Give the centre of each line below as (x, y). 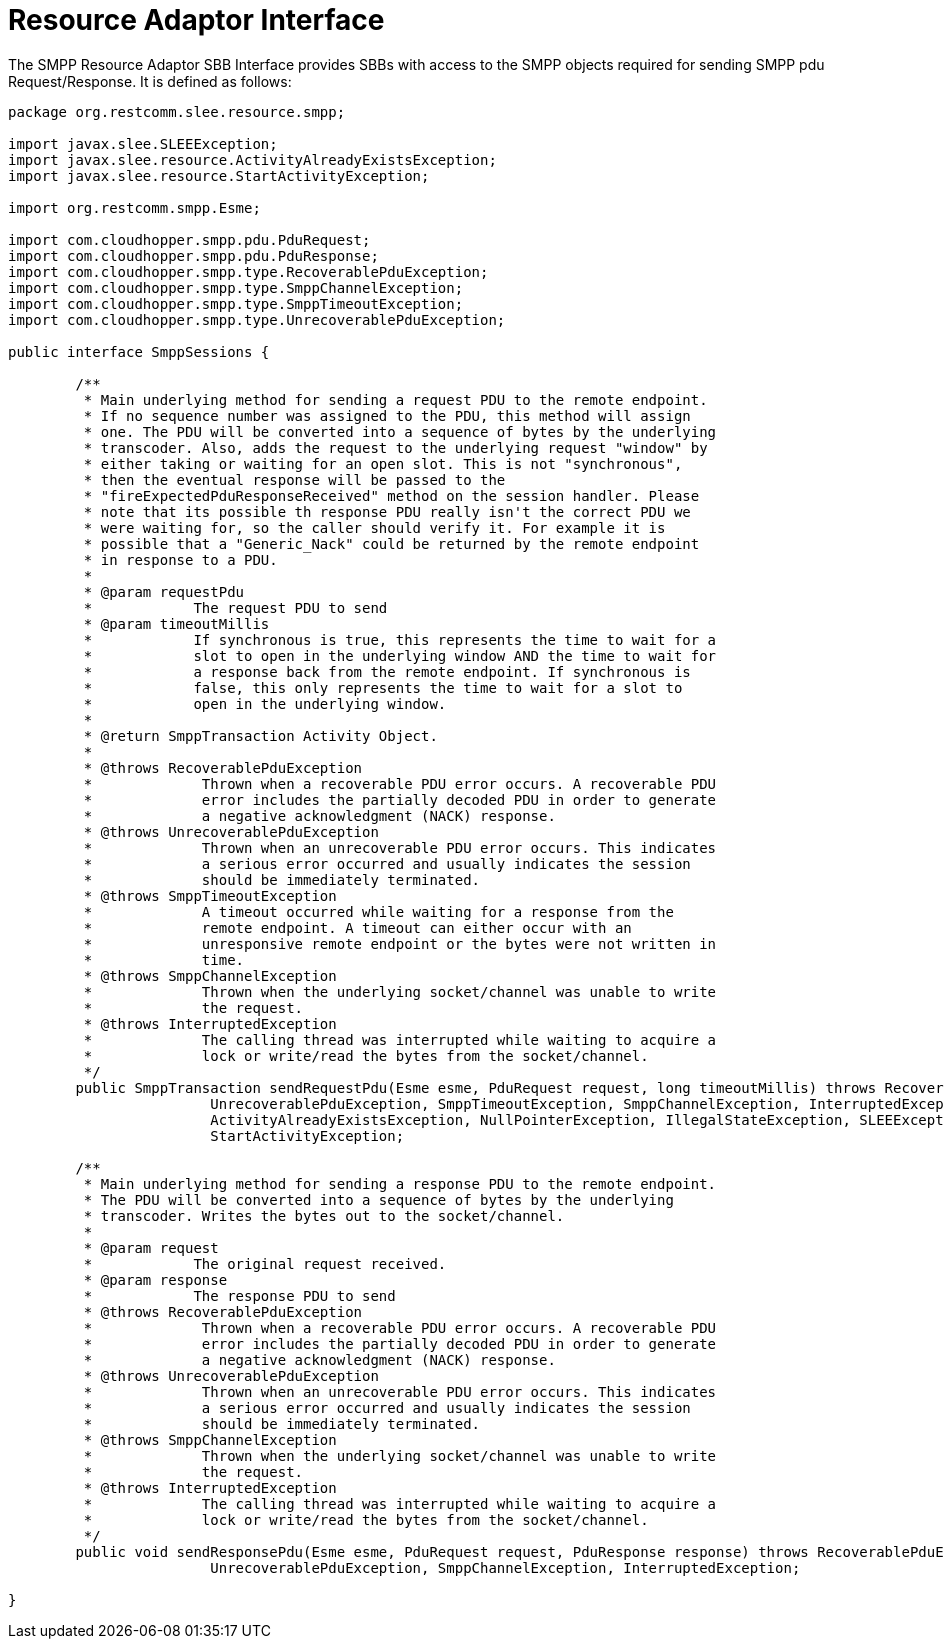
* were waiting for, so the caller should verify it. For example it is (374, 527)
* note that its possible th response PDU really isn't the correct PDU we (387, 511)
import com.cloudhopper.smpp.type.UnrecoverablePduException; (257, 319)
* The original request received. (265, 1263)
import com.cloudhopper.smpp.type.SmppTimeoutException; (236, 303)
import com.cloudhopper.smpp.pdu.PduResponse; (193, 255)
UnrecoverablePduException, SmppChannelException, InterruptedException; (505, 1567)
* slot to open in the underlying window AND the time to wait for (400, 655)
